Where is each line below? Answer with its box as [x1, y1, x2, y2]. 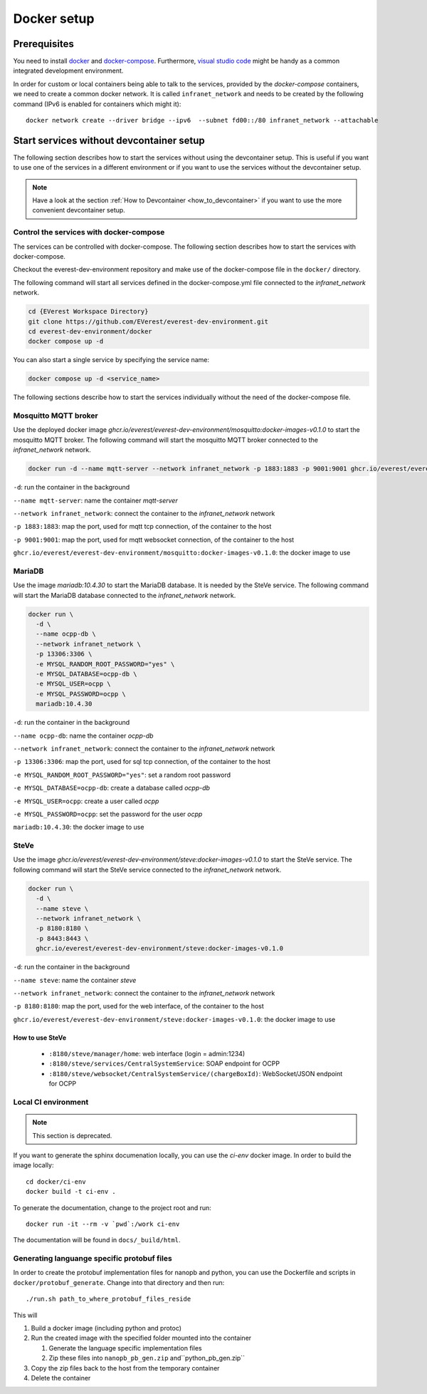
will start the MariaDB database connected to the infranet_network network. [13, 591, 236, 599]
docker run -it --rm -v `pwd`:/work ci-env [26, 1219, 180, 1228]
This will [13, 1311, 38, 1319]
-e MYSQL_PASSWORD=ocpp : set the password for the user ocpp [13, 810, 203, 818]
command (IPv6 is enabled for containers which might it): [13, 100, 181, 108]
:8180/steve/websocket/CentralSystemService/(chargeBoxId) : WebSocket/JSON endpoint [48, 1069, 343, 1078]
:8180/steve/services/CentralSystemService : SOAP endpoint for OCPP [48, 1059, 280, 1068]
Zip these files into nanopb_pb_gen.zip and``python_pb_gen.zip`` [48, 1354, 246, 1363]
